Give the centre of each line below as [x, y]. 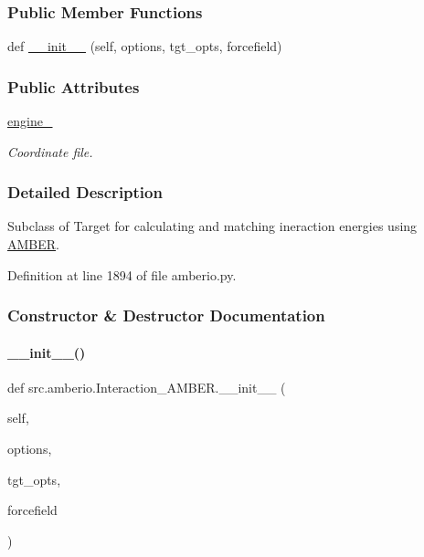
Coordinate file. [50, 151]
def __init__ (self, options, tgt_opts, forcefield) [145, 46]
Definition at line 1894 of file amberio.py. [122, 274]
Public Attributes [74, 86]
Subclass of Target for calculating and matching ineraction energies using [212, 226]
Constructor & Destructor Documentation [166, 315]
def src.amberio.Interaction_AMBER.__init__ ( [147, 387]
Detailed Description [85, 192]
